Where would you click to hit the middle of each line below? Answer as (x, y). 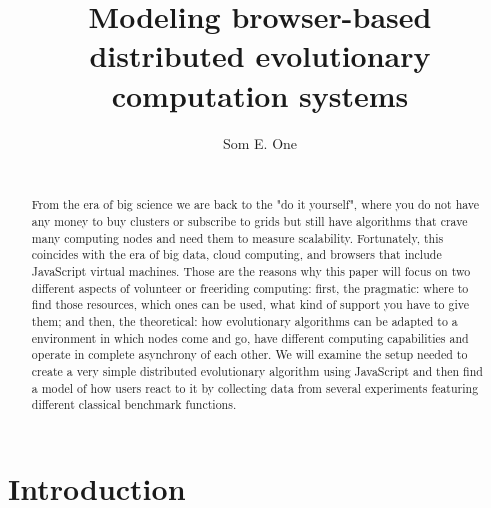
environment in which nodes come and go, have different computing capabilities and (250, 337)
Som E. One (260, 142)
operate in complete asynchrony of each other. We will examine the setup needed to (249, 354)
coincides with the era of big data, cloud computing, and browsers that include (236, 254)
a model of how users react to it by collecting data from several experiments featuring (255, 387)
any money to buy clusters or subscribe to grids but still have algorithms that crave (249, 221)
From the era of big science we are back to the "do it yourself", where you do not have (255, 204)
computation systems (260, 94)
